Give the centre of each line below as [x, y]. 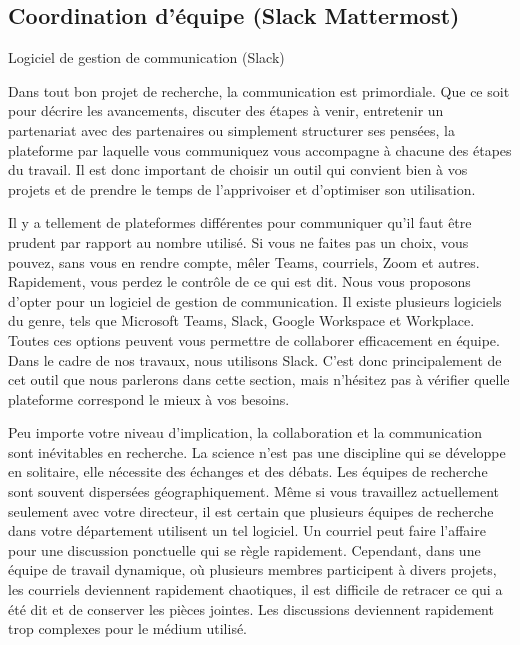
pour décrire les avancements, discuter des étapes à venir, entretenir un [226, 110]
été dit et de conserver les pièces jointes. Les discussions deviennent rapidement [251, 608]
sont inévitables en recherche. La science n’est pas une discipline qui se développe [257, 451]
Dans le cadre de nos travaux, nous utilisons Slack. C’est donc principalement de [255, 359]
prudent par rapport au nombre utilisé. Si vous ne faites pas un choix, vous [238, 241]
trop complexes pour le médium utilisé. [128, 628]
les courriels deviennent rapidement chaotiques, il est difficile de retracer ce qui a [255, 589]
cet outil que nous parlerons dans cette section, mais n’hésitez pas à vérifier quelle [259, 379]
